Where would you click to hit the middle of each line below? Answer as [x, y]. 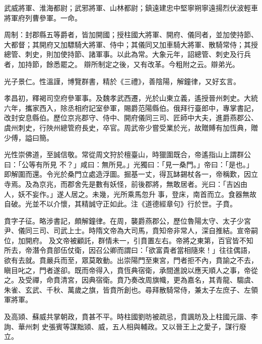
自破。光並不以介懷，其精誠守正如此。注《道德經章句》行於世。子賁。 [120, 204]
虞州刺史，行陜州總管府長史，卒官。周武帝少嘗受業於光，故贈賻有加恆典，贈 [131, 127]
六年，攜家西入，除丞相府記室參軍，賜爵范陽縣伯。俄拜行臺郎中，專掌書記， [131, 108]
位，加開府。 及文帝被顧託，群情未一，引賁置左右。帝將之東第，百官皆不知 [129, 240]
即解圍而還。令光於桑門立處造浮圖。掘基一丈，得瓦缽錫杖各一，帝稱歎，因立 [131, 174]
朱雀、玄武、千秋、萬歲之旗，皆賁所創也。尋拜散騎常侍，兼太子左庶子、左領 [131, 289]
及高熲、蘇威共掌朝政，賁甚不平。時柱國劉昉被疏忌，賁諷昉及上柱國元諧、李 [131, 317]
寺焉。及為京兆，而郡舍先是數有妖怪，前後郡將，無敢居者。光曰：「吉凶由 [126, 184]
